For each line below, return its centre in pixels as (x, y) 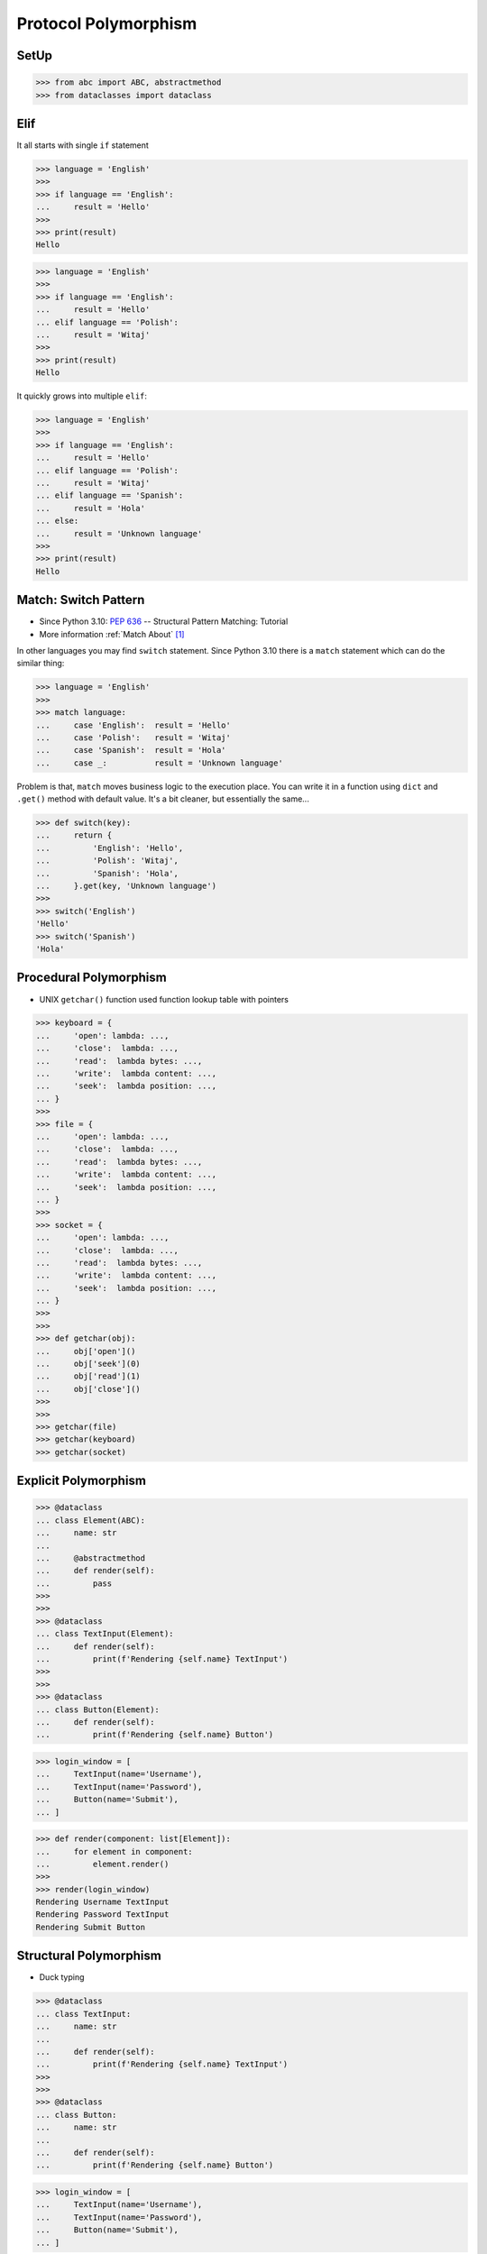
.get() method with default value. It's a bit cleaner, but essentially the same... (163, 799)
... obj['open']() (86, 1351)
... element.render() (102, 1864)
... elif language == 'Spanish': (110, 495)
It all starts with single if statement (83, 145)
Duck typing (62, 1977)
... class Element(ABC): (91, 1520)
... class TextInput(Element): (105, 1634)
